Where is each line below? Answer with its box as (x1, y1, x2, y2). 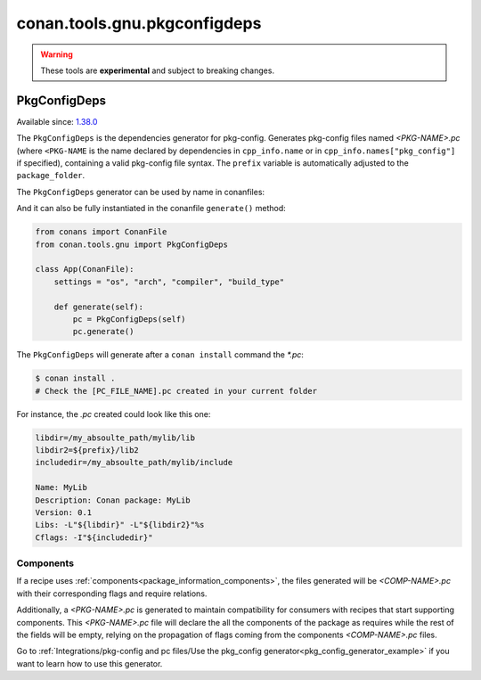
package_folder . (16, 170, 86, 181)
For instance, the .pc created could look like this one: (16, 408, 211, 419)
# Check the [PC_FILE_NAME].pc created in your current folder (35, 386, 318, 396)
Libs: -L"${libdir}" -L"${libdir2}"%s (35, 520, 205, 530)
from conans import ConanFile (35, 227, 167, 237)
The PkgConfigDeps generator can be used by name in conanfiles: (16, 186, 265, 197)
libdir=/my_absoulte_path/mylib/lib (35, 432, 196, 443)
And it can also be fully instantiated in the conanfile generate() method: (16, 203, 287, 214)
